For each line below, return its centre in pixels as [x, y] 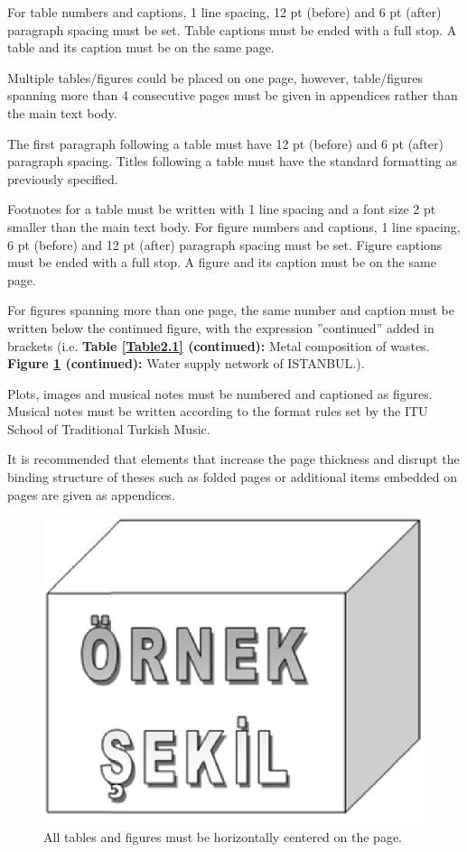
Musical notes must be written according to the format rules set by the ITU [218, 411]
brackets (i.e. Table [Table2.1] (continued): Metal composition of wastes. [219, 345]
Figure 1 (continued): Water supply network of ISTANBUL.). [186, 363]
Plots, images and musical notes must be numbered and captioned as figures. [220, 393]
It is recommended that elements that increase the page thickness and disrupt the [233, 459]
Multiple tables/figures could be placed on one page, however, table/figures [215, 77]
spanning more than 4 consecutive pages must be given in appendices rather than [233, 95]
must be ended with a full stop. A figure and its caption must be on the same [222, 262]
